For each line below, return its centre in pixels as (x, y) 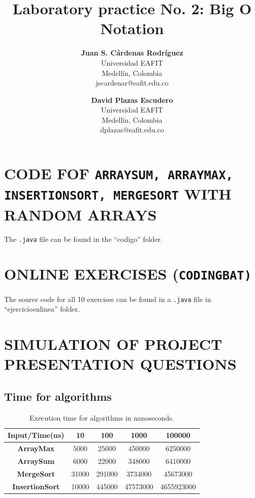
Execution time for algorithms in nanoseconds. (102, 417)
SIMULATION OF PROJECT (113, 343)
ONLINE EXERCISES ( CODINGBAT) (128, 274)
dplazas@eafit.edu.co (132, 130)
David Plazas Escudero (132, 100)
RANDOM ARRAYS (81, 214)
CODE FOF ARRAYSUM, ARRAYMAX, (119, 173)
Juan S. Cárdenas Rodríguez (132, 53)
